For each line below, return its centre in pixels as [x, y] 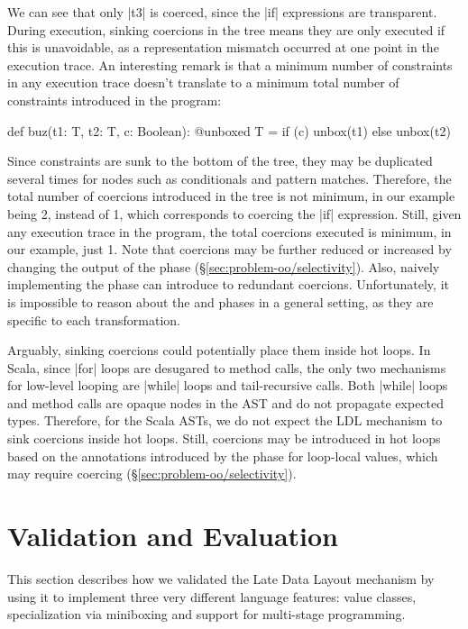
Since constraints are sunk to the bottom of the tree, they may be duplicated [220, 161]
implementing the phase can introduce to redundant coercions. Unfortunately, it [228, 284]
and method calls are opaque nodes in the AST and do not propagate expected [226, 402]
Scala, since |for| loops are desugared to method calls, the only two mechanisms [227, 367]
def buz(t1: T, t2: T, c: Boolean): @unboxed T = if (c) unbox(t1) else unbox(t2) [229, 130]
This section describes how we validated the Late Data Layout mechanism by [221, 578]
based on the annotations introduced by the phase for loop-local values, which [223, 456]
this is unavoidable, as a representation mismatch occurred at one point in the [223, 47]
